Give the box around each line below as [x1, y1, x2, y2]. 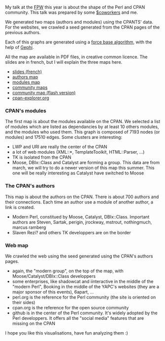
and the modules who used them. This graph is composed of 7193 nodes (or [5, 129, 160, 135]
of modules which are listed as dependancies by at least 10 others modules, [5, 124, 159, 130]
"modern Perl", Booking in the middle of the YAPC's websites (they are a [12, 284, 159, 290]
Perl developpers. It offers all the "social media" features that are [12, 315, 144, 321]
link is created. [5, 204, 35, 210]
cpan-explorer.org [12, 95, 49, 101]
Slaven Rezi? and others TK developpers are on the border [12, 229, 132, 235]
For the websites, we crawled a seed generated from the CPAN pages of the [5, 24, 160, 30]
